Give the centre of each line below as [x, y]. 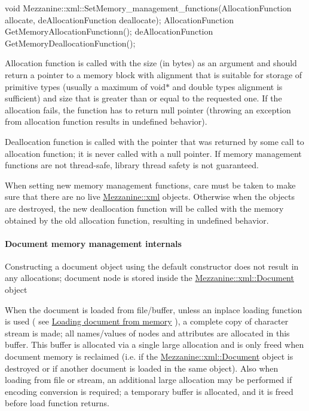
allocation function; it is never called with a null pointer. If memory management [153, 153]
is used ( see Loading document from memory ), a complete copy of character [147, 321]
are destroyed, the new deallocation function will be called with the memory [144, 208]
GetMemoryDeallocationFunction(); [70, 43]
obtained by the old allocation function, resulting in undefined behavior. [137, 220]
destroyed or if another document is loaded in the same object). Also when [142, 368]
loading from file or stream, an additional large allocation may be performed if [149, 380]
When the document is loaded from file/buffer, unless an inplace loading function [154, 309]
